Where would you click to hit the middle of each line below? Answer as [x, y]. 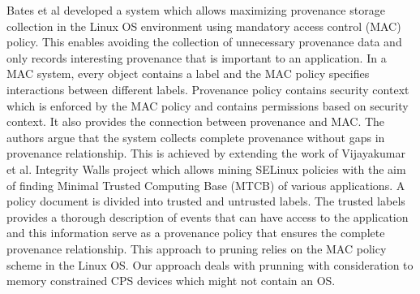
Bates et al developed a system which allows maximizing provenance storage [196, 10]
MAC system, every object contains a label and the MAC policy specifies [188, 73]
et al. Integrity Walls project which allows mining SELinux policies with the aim [206, 169]
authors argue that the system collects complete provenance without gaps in [196, 137]
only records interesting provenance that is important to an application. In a [197, 57]
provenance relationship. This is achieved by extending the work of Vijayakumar [206, 153]
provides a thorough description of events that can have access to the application [208, 216]
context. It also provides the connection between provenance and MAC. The [196, 121]
